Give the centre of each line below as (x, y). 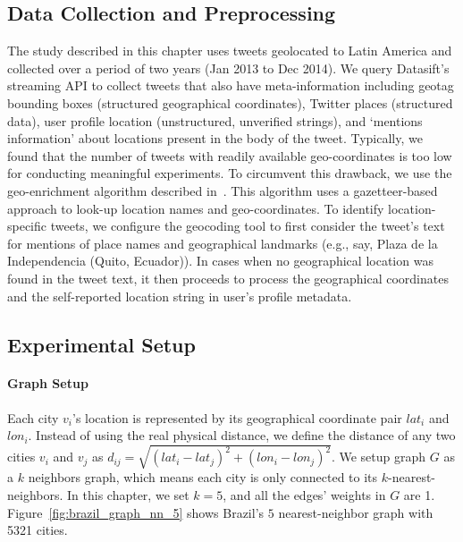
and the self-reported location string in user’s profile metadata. (180, 296)
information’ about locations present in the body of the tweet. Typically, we (215, 138)
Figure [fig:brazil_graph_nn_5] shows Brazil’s (136, 512)
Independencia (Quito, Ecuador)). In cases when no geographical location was (220, 261)
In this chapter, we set (128, 495)
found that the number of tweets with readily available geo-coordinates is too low (230, 155)
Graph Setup (48, 383)
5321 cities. (38, 530)
